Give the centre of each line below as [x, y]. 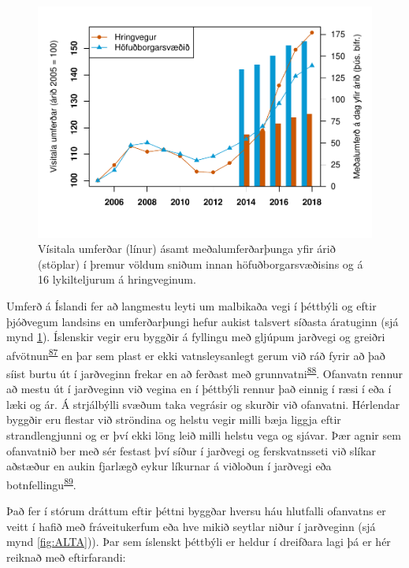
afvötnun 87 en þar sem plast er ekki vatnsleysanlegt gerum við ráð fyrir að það [196, 354]
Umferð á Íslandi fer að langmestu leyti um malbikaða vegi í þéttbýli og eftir [191, 305]
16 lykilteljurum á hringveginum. [117, 279]
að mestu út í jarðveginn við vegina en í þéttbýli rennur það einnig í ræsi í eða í [199, 389]
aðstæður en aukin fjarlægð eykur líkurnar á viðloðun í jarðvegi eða [169, 466]
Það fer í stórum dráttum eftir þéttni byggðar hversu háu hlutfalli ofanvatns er [196, 510]
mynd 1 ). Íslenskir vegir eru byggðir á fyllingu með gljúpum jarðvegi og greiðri [196, 337]
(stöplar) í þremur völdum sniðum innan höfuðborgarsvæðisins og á [201, 264]
